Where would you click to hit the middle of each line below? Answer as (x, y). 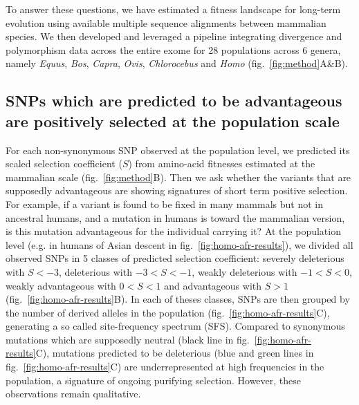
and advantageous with (213, 285)
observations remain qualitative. (73, 394)
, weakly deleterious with (245, 271)
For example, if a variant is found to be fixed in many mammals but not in (164, 204)
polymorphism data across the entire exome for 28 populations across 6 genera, (173, 49)
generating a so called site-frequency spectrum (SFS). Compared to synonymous (175, 326)
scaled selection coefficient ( (64, 163)
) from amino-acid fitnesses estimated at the (222, 163)
